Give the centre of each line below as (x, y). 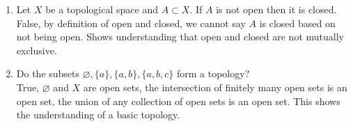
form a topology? (213, 73)
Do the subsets (48, 73)
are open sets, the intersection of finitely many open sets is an (215, 87)
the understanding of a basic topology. (98, 115)
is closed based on (297, 23)
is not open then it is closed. (276, 9)
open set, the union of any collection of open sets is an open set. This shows (178, 101)
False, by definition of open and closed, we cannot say (131, 23)
